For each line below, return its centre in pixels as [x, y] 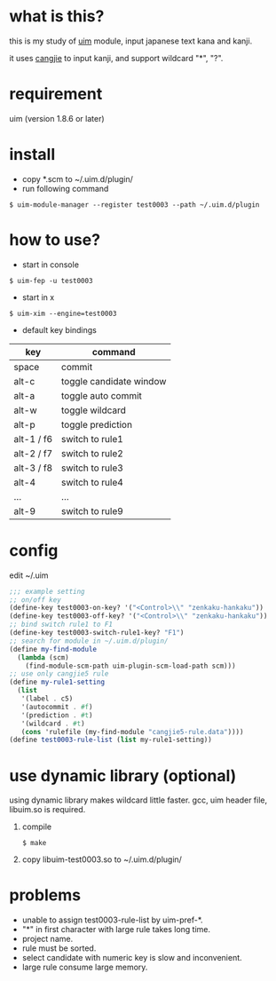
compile [36, 827]
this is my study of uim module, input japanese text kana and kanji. [131, 41]
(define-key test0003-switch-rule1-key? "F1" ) [97, 633]
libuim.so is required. [47, 810]
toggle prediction [97, 424]
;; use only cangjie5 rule [59, 674]
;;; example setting [47, 591]
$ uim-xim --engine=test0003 [63, 313]
